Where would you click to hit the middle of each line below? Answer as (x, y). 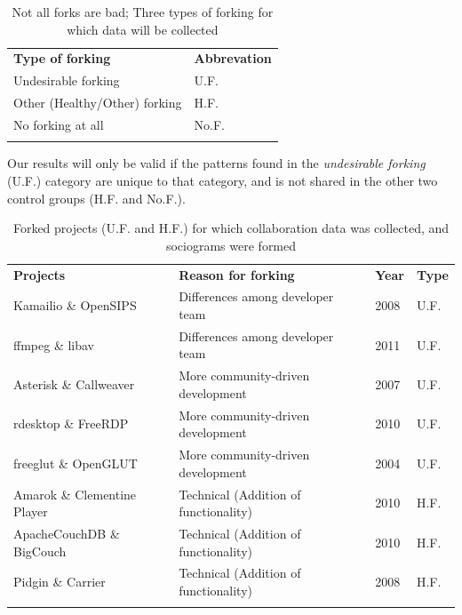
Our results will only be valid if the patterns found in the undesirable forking (216, 163)
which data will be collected (143, 29)
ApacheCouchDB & (67, 533)
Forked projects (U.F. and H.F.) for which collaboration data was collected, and (231, 228)
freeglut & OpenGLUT (76, 463)
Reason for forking (237, 274)
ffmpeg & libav (54, 344)
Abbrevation (233, 58)
